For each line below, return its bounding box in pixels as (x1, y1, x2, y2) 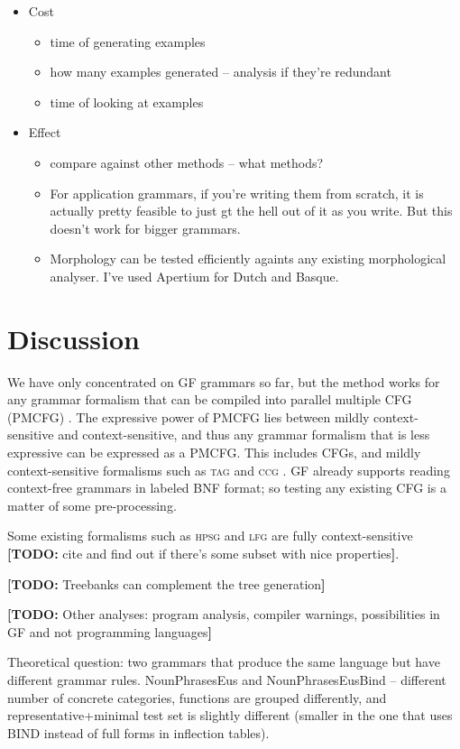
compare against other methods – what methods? (50, 153, 324, 171)
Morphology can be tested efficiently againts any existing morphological (50, 249, 446, 268)
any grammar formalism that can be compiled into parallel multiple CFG (7, 390, 412, 409)
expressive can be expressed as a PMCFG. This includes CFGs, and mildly (7, 443, 421, 462)
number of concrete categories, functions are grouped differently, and (7, 688, 387, 707)
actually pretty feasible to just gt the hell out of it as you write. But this (50, 201, 453, 220)
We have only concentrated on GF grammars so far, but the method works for (7, 372, 440, 391)
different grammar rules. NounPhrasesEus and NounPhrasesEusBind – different (7, 670, 446, 689)
